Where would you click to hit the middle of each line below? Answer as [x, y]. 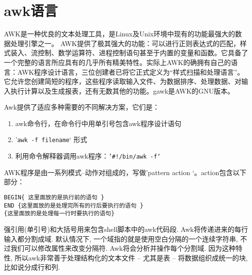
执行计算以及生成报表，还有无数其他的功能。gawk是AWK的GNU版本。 [122, 90]
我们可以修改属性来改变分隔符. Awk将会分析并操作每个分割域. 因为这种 [123, 248]
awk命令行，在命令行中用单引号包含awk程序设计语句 [98, 123]
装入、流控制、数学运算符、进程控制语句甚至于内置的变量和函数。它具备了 [129, 53]
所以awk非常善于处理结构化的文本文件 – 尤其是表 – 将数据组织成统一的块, [131, 257]
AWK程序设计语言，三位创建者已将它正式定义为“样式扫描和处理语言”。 [131, 72]
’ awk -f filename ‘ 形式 [51, 139]
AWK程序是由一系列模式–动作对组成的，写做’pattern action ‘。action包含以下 [125, 172]
